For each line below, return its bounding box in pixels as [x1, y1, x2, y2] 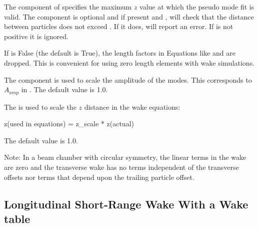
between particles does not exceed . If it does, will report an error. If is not [4, 21, 233, 32]
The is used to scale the [4, 101, 76, 112]
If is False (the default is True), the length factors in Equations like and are [4, 48, 235, 58]
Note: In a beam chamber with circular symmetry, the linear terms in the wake [4, 152, 246, 162]
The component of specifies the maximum [4, 2, 132, 12]
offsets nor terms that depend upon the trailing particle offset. [4, 171, 194, 182]
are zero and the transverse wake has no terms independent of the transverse [4, 161, 239, 172]
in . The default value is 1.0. [21, 84, 108, 95]
